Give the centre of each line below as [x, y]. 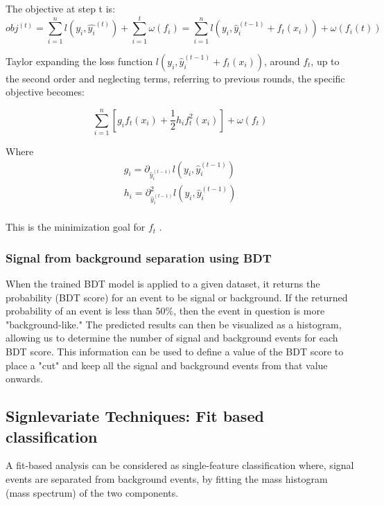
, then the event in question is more [249, 311]
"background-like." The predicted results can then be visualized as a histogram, [174, 324]
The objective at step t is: [61, 8]
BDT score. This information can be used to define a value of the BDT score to [175, 351]
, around [282, 61]
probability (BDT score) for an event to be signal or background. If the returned [177, 297]
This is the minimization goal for [76, 227]
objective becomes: [45, 92]
